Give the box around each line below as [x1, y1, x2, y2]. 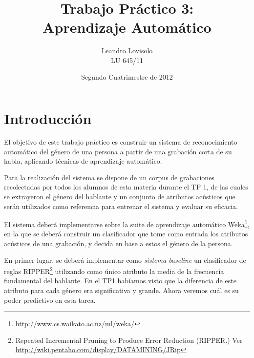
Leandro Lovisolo [101, 45, 153, 56]
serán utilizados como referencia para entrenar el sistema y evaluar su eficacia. [4, 201, 238, 211]
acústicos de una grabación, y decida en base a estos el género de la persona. [4, 238, 233, 249]
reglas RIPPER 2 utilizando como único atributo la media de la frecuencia [4, 265, 224, 276]
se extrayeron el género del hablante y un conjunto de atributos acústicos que [4, 191, 235, 201]
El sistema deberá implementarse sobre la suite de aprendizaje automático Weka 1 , [4, 218, 250, 229]
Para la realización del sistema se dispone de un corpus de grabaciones [4, 172, 214, 182]
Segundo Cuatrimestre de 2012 [81, 71, 173, 82]
